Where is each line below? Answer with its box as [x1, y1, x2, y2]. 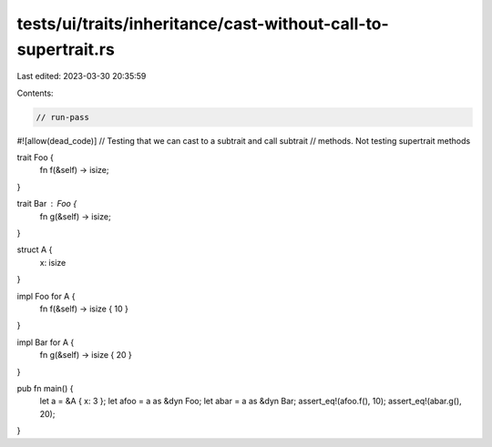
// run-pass [36, 112, 90, 122]
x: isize [39, 257, 67, 268]
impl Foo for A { [16, 290, 76, 301]
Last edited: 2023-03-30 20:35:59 [16, 71, 147, 82]
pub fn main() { [16, 382, 74, 393]
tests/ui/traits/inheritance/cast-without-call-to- [16, 14, 389, 34]
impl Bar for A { [16, 337, 75, 348]
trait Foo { [16, 152, 55, 163]
